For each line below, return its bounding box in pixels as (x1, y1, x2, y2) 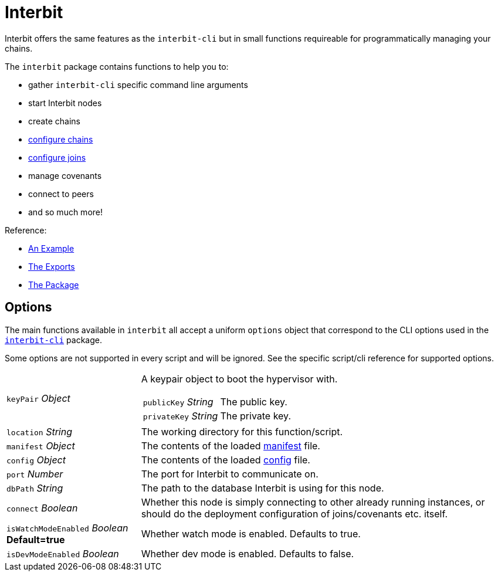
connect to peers (28, 188, 94, 199)
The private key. (220, 409, 292, 422)
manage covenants (28, 170, 102, 181)
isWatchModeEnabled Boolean (6, 521, 128, 534)
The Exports (28, 261, 75, 272)
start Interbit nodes (28, 97, 102, 108)
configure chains (28, 134, 93, 144)
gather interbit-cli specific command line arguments (28, 79, 248, 90)
